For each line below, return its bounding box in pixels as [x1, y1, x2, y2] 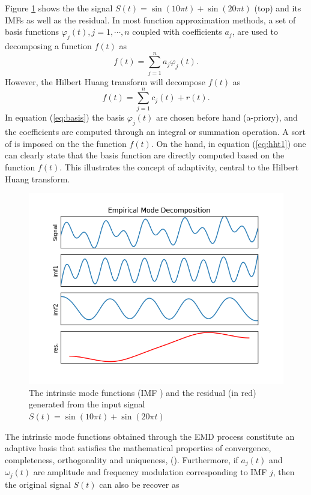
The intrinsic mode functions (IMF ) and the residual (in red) [29, 386, 256, 398]
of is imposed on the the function [5, 137, 127, 149]
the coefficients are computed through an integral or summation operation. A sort [5, 125, 306, 138]
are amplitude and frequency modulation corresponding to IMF [33, 466, 267, 478]
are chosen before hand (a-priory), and [155, 111, 298, 124]
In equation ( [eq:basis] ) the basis [5, 111, 125, 124]
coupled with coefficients [132, 25, 222, 38]
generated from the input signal [29, 398, 145, 410]
